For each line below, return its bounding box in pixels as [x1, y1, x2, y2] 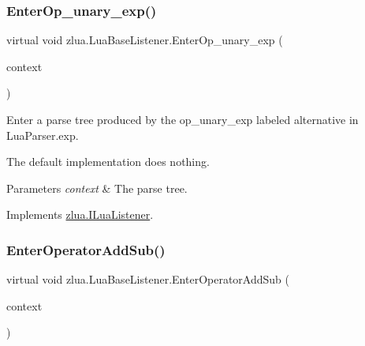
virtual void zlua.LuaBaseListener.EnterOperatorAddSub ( [6, 271, 289, 288]
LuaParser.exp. [6, 126, 79, 143]
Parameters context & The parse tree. [6, 179, 188, 196]
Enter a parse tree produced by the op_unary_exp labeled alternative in [6, 111, 359, 127]
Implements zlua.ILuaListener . [6, 206, 154, 223]
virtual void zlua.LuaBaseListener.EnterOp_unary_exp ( [6, 32, 283, 48]
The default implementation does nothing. [6, 153, 210, 170]
